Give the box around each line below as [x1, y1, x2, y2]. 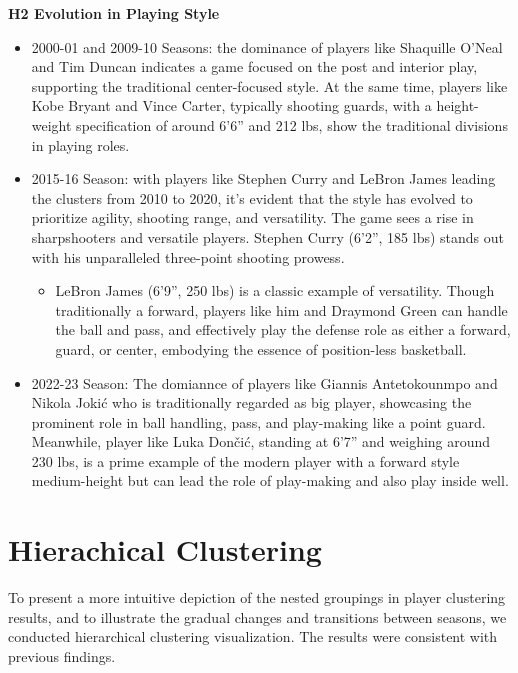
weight [31, 114, 72, 135]
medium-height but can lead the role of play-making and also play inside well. [31, 470, 509, 491]
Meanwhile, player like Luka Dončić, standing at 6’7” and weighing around [31, 431, 491, 452]
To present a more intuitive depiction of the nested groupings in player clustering [8, 587, 506, 608]
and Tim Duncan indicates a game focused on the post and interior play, [31, 56, 478, 77]
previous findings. [8, 645, 116, 666]
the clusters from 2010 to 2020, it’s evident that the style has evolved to [31, 187, 473, 208]
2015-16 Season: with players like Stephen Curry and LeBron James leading [31, 168, 496, 189]
